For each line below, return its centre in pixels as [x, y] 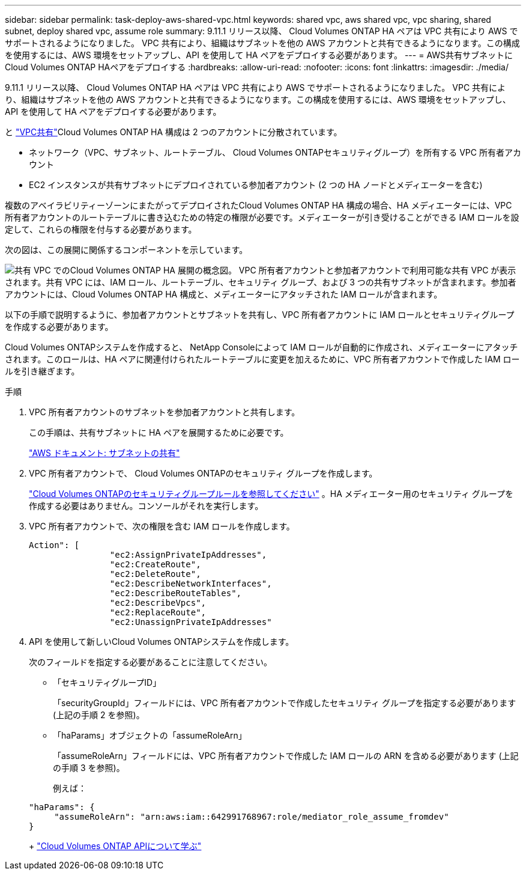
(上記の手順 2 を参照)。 [99, 715]
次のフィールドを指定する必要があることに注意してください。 [150, 662]
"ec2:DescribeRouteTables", [176, 593]
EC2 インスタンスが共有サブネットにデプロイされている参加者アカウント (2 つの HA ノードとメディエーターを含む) [256, 185]
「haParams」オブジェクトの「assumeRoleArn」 [150, 735]
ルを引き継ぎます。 [42, 371]
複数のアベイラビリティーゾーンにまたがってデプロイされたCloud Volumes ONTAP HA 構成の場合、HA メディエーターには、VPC [258, 205]
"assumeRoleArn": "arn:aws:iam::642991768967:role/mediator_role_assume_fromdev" [252, 817]
